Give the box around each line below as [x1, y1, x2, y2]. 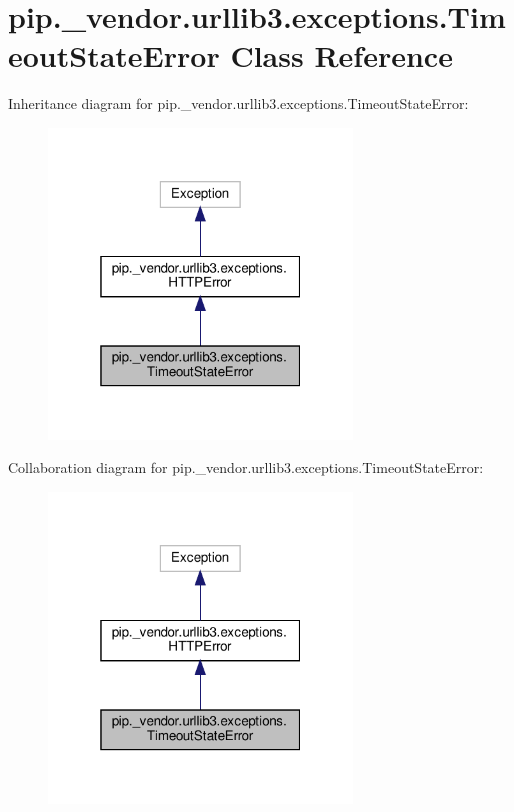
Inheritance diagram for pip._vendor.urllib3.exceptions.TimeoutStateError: [8, 93, 469, 114]
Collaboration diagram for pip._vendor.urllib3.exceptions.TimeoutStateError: [8, 457, 484, 478]
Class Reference [230, 35, 453, 76]
